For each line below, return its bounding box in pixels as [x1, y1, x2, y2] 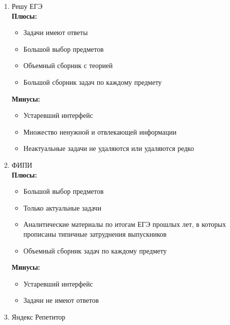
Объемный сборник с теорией [23, 60, 113, 71]
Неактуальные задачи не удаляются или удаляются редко [23, 143, 194, 153]
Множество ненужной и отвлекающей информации [23, 126, 177, 137]
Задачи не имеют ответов [23, 295, 99, 305]
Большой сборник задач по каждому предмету [23, 76, 162, 87]
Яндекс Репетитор [11, 311, 66, 322]
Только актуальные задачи [23, 202, 102, 213]
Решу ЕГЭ [11, 1, 42, 11]
